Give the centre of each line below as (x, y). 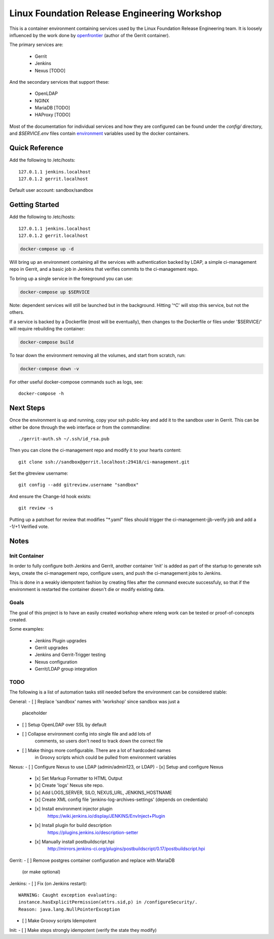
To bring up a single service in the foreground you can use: (71, 279)
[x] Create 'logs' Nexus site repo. (69, 785)
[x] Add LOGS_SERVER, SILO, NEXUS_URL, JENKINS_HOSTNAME (104, 792)
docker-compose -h (41, 394)
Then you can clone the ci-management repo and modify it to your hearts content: (95, 450)
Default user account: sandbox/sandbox (51, 190)
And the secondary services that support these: (59, 82)
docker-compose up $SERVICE (55, 292)
